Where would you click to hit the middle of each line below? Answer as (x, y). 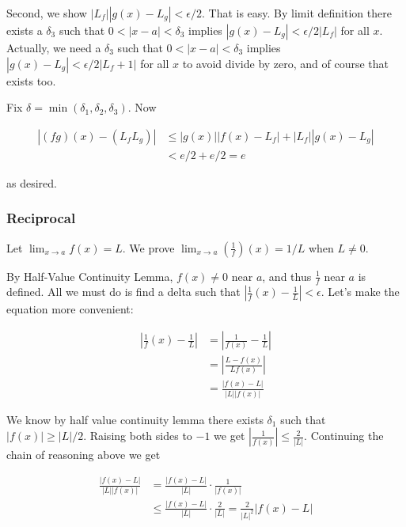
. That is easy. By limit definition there (296, 13)
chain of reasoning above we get (83, 455)
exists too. (31, 80)
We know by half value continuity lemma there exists (135, 419)
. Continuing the (344, 436)
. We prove (148, 247)
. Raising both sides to (138, 436)
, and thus (287, 276)
